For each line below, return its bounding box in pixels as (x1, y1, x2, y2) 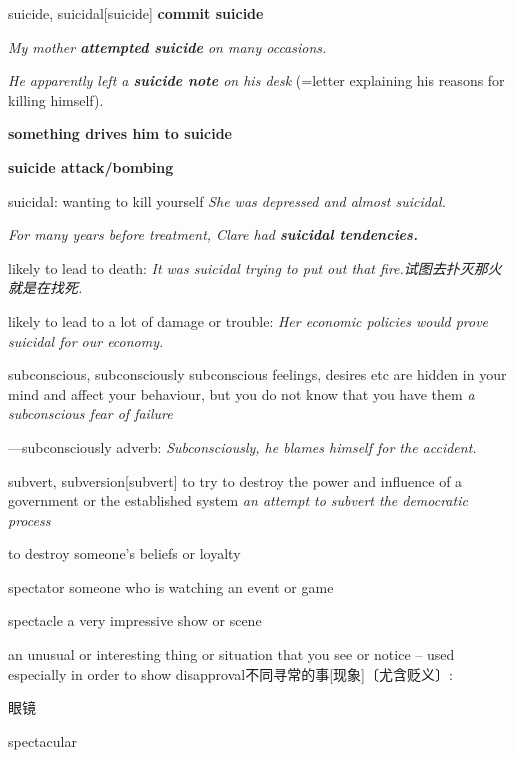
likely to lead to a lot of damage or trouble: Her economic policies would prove (8, 310, 489, 331)
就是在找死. (8, 277, 83, 298)
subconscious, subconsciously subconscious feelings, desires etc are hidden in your (8, 364, 507, 385)
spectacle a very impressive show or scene (8, 610, 262, 631)
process (8, 509, 51, 530)
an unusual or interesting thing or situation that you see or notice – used (8, 644, 455, 665)
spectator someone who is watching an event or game (8, 576, 334, 597)
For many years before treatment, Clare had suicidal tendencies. (8, 224, 418, 245)
